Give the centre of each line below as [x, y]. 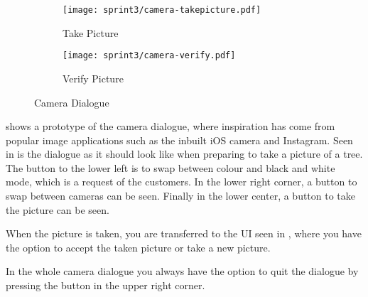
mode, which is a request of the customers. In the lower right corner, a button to [182, 182]
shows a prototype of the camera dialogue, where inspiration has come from [171, 126]
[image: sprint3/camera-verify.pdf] [149, 56]
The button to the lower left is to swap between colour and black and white [171, 167]
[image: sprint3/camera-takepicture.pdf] [162, 10]
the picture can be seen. [58, 209]
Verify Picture [93, 78]
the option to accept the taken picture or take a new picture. [138, 247]
